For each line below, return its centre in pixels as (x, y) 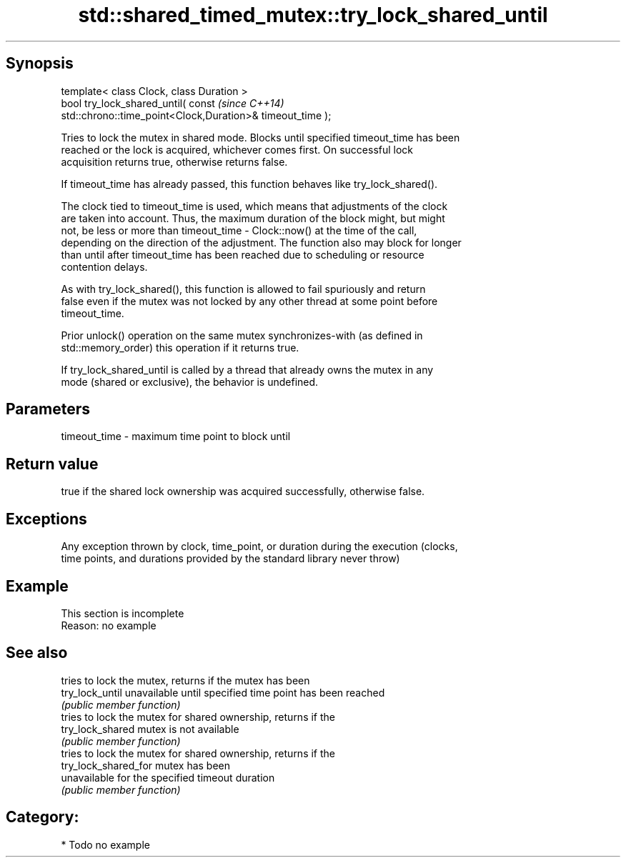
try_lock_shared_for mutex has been (146, 765)
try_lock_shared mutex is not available (150, 729)
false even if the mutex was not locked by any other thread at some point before (249, 301)
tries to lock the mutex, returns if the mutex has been (185, 680)
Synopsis (40, 64)
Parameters (48, 409)
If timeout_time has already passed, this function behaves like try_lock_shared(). (249, 184)
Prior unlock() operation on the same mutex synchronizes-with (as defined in (242, 335)
